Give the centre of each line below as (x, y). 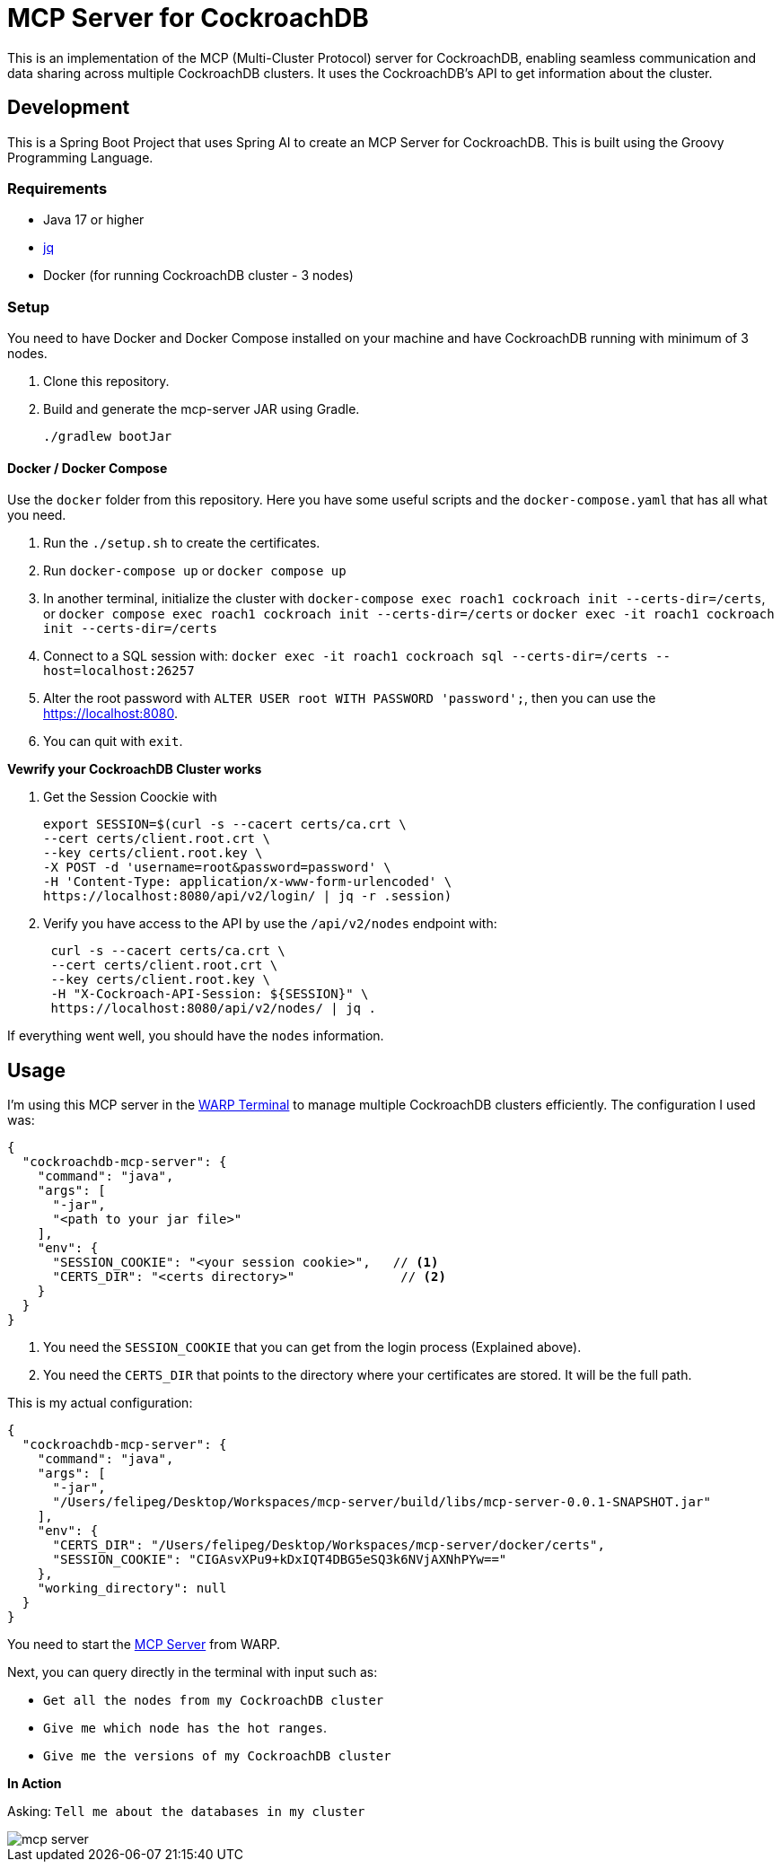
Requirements (57, 188)
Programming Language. (80, 157)
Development (69, 108)
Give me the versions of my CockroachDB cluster (217, 1756)
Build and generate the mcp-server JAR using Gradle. (202, 409)
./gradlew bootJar (108, 437)
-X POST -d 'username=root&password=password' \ (217, 868)
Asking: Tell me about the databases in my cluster (186, 1812)
